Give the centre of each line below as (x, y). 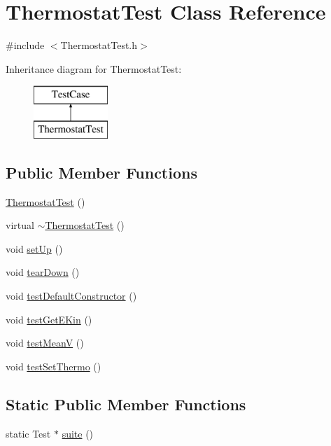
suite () (78, 433)
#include (25, 45)
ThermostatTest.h (99, 45)
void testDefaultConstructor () (71, 296)
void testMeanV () (45, 343)
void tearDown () (43, 272)
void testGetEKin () (49, 319)
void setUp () (34, 248)
